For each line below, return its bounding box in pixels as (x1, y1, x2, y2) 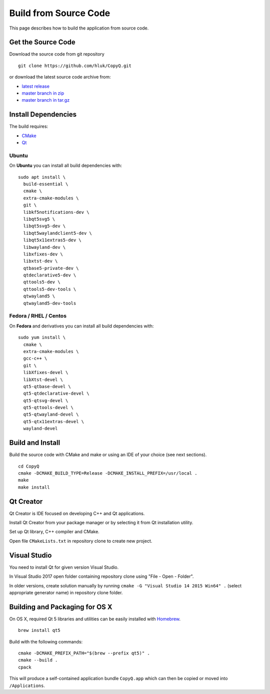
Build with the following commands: (9, 638, 83, 644)
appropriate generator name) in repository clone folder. (9, 589, 123, 595)
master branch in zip (21, 90, 64, 96)
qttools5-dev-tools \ (23, 286, 76, 292)
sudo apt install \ (18, 174, 66, 180)
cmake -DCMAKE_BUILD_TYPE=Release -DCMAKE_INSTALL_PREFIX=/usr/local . (18, 470, 197, 476)
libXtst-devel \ (23, 377, 63, 383)
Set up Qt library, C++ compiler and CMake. (9, 529, 99, 535)
